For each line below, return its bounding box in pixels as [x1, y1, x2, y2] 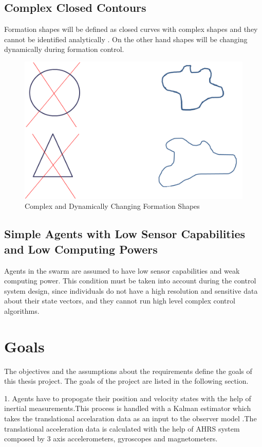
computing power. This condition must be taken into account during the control [4, 275, 256, 286]
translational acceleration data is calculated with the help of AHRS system [4, 423, 240, 434]
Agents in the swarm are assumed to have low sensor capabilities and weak [4, 265, 240, 276]
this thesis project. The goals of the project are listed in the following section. [4, 376, 249, 386]
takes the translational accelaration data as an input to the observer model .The [4, 413, 257, 423]
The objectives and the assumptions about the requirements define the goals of [4, 365, 252, 376]
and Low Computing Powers [4, 241, 158, 257]
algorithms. [4, 305, 40, 316]
